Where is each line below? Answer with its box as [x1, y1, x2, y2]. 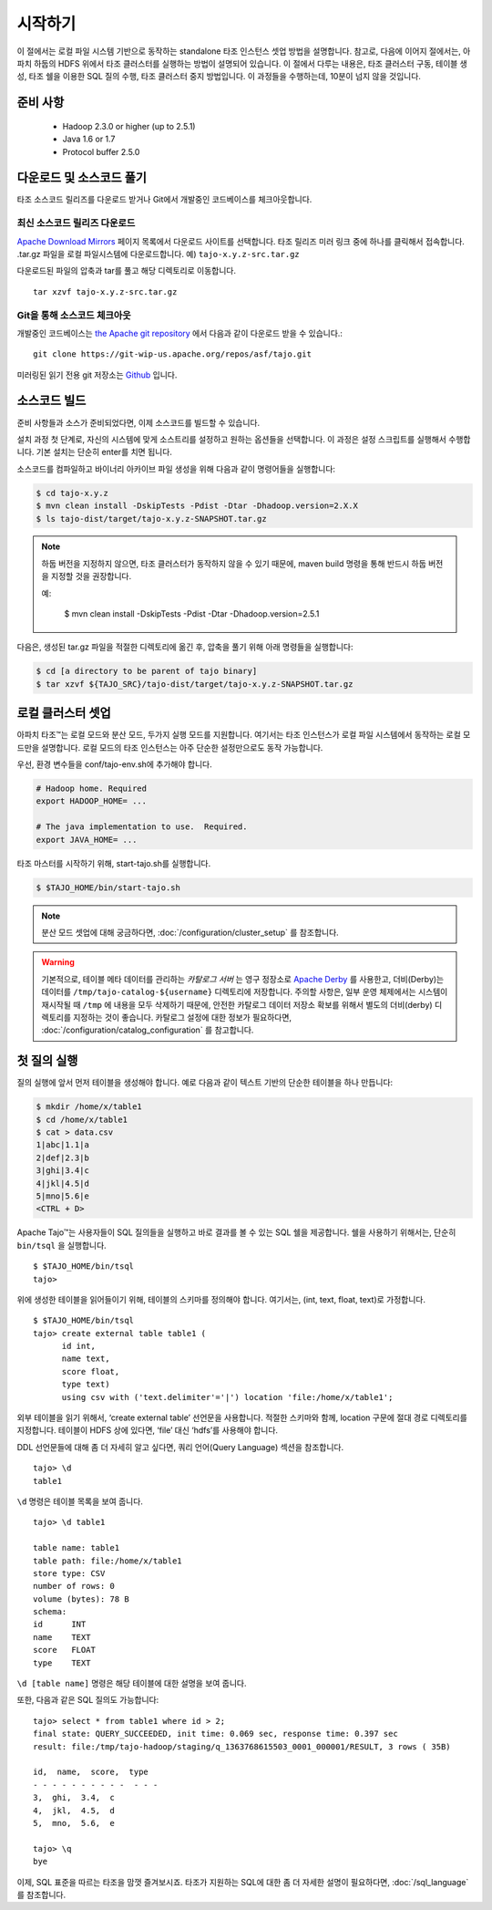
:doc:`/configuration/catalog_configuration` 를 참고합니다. [41, 1024, 254, 1035]
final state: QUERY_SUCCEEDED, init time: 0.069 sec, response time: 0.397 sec [33, 1728, 398, 1739]
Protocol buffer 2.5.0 [62, 146, 140, 157]
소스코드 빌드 [16, 393, 87, 409]
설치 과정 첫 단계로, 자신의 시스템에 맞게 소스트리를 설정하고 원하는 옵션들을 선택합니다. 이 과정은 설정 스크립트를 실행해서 [16, 433, 446, 444]
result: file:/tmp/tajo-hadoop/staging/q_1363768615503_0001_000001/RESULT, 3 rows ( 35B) [33, 1741, 451, 1751]
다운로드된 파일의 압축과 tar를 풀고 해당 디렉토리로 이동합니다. [16, 265, 237, 276]
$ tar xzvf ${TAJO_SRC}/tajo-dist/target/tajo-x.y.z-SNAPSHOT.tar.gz [36, 679, 354, 689]
